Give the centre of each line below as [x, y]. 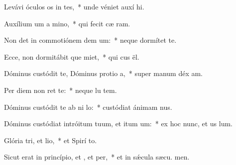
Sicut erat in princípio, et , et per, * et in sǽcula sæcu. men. [97, 157]
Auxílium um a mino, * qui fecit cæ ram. [67, 23]
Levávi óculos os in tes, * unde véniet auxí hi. [74, 6]
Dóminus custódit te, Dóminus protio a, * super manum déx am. [103, 73]
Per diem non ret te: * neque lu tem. [60, 90]
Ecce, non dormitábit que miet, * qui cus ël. [72, 56]
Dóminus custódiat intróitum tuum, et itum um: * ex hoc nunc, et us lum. [118, 124]
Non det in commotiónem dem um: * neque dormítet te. [90, 40]
